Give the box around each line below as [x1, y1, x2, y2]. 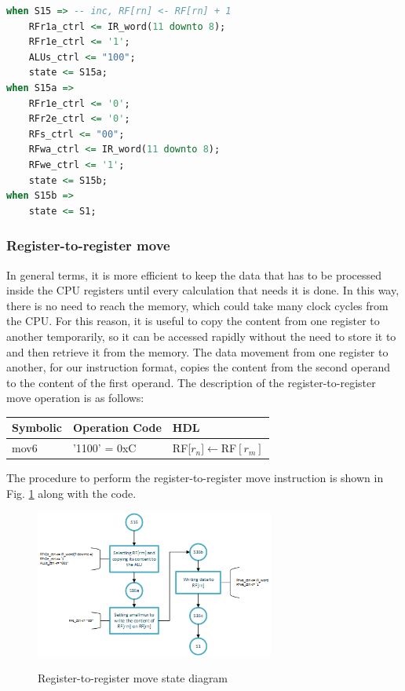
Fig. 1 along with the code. [6, 484, 137, 501]
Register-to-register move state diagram [38, 669, 228, 686]
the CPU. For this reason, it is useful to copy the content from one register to [6, 313, 380, 329]
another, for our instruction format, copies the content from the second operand [6, 359, 390, 375]
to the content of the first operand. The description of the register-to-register [6, 374, 376, 390]
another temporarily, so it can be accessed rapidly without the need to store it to [6, 327, 396, 344]
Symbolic [12, 419, 62, 436]
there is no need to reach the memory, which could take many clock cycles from [6, 297, 389, 313]
